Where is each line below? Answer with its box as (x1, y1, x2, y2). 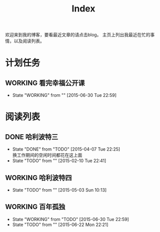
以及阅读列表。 (13, 38, 45, 44)
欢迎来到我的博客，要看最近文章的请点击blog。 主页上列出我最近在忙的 (5, 32, 151, 38)
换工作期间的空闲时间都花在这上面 (12, 152, 82, 158)
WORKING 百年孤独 (5, 203, 66, 211)
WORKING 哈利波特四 (5, 173, 72, 182)
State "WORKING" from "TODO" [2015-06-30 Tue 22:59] (12, 216, 129, 222)
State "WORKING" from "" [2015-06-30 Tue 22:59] (12, 92, 117, 98)
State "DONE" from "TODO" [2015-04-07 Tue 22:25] (12, 146, 120, 152)
